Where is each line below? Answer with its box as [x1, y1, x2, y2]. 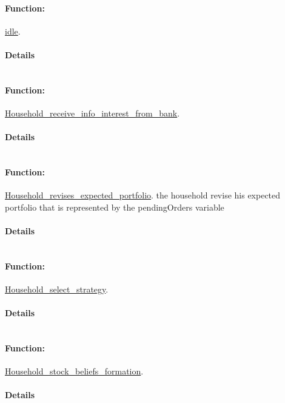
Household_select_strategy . [5, 282, 109, 295]
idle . [5, 24, 21, 37]
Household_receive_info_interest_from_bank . [5, 106, 180, 119]
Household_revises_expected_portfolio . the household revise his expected [5, 189, 281, 201]
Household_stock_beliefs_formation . [5, 365, 144, 378]
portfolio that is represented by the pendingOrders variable [5, 200, 224, 213]
